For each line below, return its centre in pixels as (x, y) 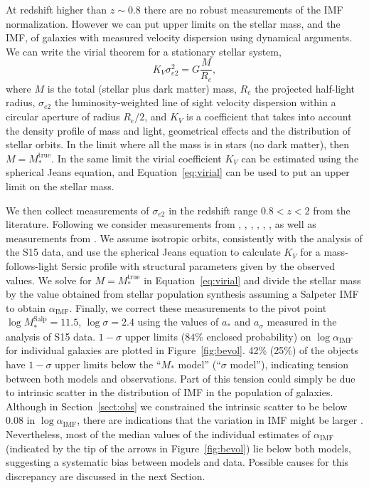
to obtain (26, 307)
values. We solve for (49, 280)
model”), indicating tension (289, 364)
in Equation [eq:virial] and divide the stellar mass (252, 280)
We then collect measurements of (77, 210)
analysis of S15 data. (51, 336)
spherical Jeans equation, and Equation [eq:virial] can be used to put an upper (178, 172)
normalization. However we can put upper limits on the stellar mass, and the (173, 23)
